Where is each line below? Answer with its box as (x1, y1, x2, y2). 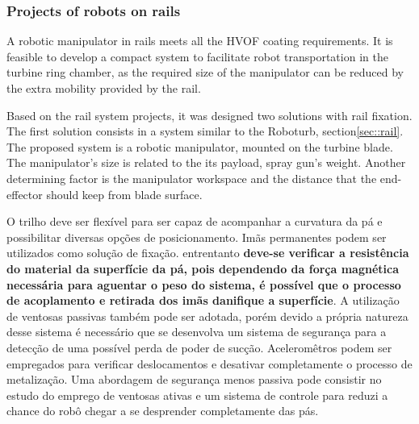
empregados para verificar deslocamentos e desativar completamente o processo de (6, 355, 413, 372)
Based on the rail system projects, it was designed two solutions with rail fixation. (6, 106, 413, 123)
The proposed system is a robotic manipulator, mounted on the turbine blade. (6, 138, 393, 155)
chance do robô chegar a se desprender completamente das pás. (6, 402, 319, 419)
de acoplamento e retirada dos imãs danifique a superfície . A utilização (6, 292, 400, 309)
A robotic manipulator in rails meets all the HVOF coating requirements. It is (6, 32, 393, 49)
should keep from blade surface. (46, 185, 203, 202)
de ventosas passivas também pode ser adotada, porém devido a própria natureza (6, 307, 409, 324)
